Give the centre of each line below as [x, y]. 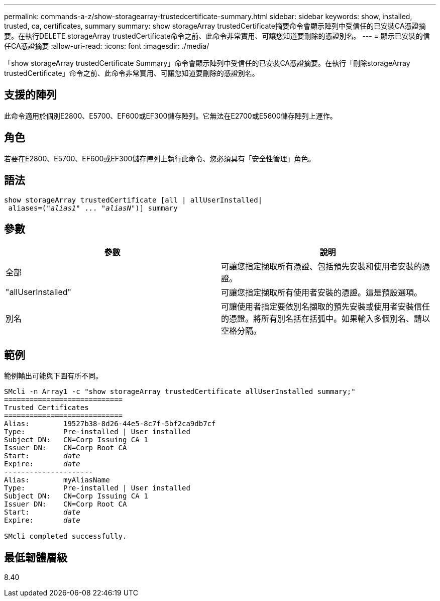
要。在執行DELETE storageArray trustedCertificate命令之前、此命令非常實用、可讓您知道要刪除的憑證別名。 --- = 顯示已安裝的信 [217, 36]
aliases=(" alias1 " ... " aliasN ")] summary [93, 208]
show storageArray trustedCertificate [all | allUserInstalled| [133, 200]
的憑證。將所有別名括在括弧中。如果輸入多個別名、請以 [326, 319]
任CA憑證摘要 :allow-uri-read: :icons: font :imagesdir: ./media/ [107, 46]
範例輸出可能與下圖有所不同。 [53, 376]
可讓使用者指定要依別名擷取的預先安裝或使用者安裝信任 [326, 307]
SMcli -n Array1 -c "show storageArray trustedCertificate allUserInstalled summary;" [180, 392]
